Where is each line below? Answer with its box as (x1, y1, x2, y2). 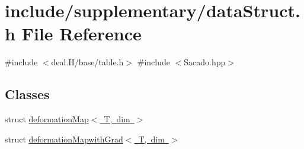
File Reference (21, 21, 142, 46)
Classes (5, 85, 50, 103)
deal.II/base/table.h (51, 56, 124, 68)
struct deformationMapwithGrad (5, 132, 123, 145)
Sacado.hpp (184, 56, 226, 68)
